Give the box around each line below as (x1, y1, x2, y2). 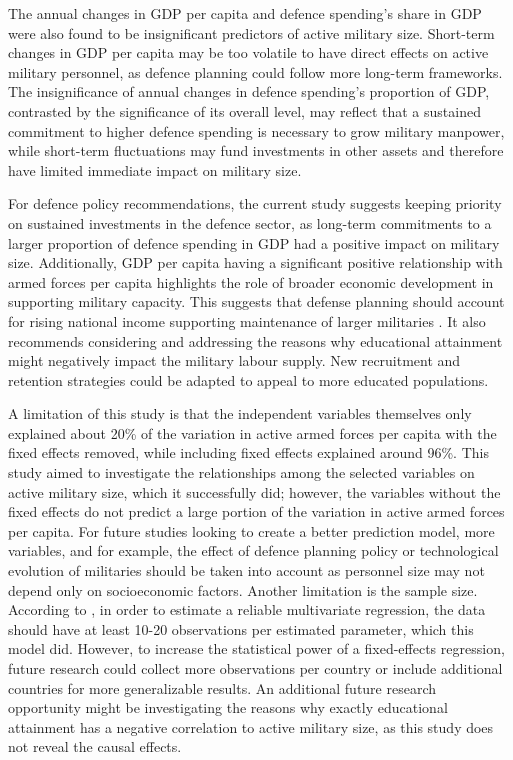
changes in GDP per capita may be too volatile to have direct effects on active (8, 42, 489, 63)
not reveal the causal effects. (8, 736, 182, 757)
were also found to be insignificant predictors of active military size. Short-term (8, 22, 495, 43)
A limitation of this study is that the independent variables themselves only (8, 403, 472, 424)
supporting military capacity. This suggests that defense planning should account (8, 291, 505, 312)
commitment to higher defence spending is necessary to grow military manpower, (8, 120, 505, 141)
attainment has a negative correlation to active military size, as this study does (8, 716, 494, 737)
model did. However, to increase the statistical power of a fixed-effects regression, (8, 638, 505, 659)
